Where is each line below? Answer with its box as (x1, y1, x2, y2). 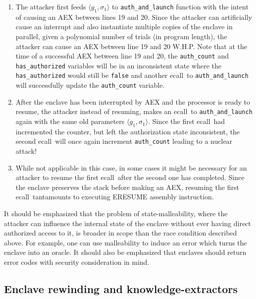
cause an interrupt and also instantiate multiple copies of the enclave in (15, 21, 233, 32)
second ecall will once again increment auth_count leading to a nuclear (15, 136, 233, 146)
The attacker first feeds (15, 1, 86, 11)
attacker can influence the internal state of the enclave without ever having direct (4, 218, 251, 228)
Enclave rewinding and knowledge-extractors (4, 281, 238, 297)
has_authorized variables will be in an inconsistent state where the (15, 60, 222, 70)
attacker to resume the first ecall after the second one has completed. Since (15, 172, 245, 182)
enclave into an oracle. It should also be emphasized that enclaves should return (4, 247, 247, 257)
